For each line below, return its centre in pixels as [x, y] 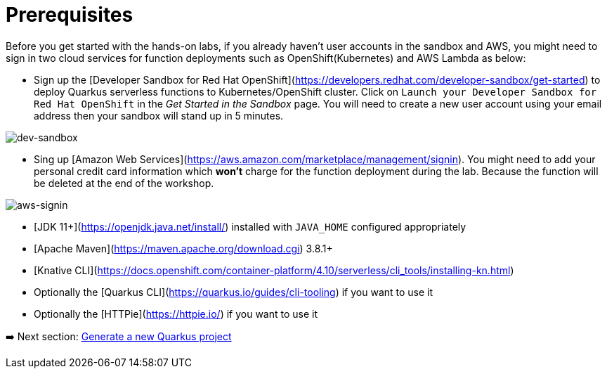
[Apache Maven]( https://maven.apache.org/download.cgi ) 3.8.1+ [183, 248]
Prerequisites [70, 15]
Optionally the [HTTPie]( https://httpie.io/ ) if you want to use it [176, 314]
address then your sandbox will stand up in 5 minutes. [159, 115]
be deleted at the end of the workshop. [124, 183]
